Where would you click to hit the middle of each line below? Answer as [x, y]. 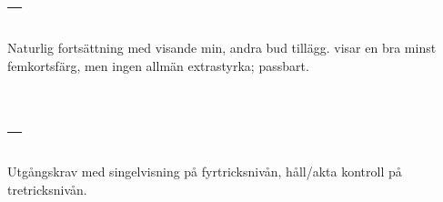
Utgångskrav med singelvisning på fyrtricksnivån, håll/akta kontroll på [205, 172]
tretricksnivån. [47, 190]
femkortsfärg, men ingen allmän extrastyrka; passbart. [158, 65]
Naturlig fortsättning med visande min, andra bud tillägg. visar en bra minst [222, 48]
